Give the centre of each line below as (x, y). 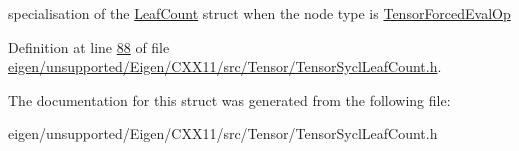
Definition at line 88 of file (89, 46)
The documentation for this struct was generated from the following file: (229, 99)
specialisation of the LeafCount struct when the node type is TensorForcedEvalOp (259, 13)
